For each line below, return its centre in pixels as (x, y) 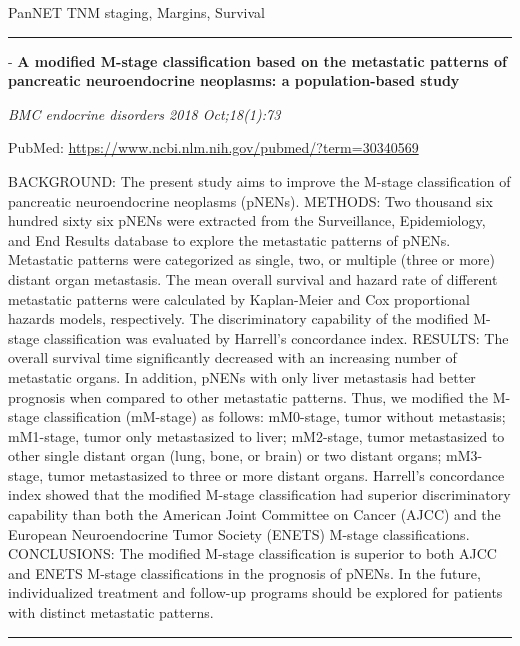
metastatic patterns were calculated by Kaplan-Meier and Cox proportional (239, 298)
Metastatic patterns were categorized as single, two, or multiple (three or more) (252, 259)
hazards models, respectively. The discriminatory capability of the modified (238, 318)
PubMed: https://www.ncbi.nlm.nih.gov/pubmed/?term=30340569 (213, 147)
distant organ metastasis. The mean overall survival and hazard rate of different (253, 278)
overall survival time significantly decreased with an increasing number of (232, 357)
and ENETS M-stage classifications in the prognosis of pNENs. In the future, (244, 572)
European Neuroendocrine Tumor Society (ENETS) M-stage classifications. (239, 533)
